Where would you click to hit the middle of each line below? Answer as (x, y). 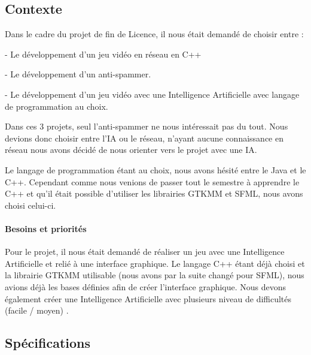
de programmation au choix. (57, 106)
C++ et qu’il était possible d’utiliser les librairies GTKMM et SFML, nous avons (154, 193)
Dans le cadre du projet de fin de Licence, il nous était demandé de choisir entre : (154, 34)
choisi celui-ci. (31, 205)
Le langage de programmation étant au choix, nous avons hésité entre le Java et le (155, 169)
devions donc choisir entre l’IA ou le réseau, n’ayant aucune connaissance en (144, 138)
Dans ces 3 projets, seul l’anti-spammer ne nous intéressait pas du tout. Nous (147, 126)
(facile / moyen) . (37, 310)
